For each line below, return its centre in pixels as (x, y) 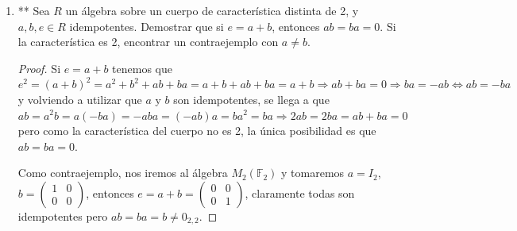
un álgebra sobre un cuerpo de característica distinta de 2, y (212, 10)
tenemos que (142, 68)
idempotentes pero (63, 216)
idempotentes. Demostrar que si (147, 26)
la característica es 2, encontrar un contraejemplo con (148, 42)
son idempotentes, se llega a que (251, 99)
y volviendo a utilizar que (80, 99)
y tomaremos (313, 173)
